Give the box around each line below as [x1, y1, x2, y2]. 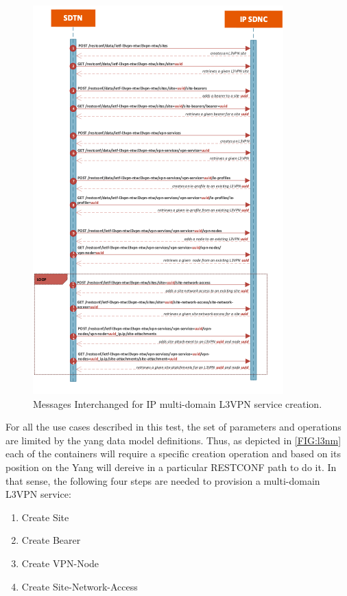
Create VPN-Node [21, 555, 99, 570]
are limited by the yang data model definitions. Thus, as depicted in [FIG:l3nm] [5, 433, 342, 447]
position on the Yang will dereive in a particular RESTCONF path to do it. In [5, 459, 337, 474]
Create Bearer [21, 533, 81, 547]
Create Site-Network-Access [21, 579, 138, 593]
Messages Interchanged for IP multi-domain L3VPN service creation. [33, 396, 322, 411]
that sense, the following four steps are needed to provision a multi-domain [5, 473, 320, 488]
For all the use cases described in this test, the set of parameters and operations [5, 420, 342, 434]
